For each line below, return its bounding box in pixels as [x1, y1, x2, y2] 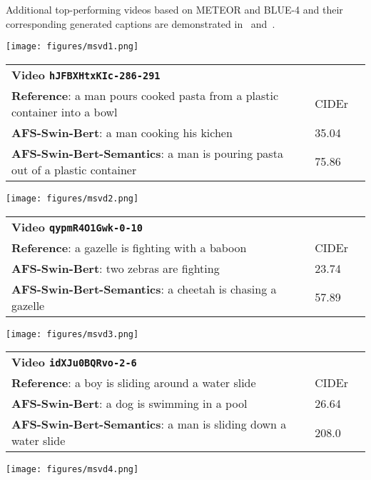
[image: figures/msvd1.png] [6, 41, 139, 52]
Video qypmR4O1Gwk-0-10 [11, 218, 143, 235]
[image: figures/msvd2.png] [6, 193, 139, 204]
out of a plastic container [11, 161, 137, 178]
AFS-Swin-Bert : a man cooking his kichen [11, 124, 233, 141]
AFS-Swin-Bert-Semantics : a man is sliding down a [11, 416, 287, 433]
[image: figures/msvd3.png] [6, 329, 139, 339]
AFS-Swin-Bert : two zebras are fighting [11, 259, 220, 276]
